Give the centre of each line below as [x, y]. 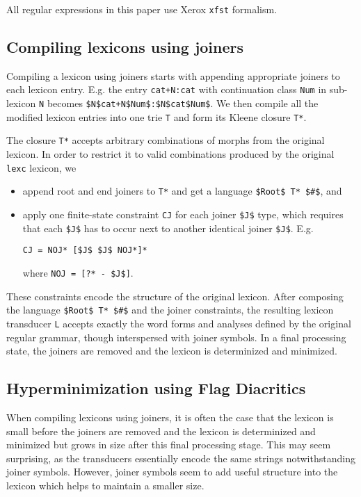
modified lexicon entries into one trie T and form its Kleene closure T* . [157, 116]
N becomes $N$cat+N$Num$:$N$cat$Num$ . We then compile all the [179, 103]
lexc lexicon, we [41, 167]
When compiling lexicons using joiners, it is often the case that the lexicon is [170, 417]
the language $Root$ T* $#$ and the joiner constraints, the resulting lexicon [170, 310]
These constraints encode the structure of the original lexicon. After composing [175, 296]
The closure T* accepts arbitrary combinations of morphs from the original [166, 140]
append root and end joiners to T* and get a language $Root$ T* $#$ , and [182, 191]
